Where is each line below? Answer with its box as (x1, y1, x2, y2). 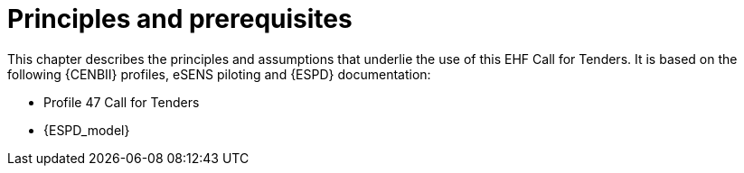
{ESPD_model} (43, 122, 130, 138)
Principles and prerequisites (7, 4, 353, 34)
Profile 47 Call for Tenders (43, 94, 200, 110)
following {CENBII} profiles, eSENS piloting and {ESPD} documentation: (7, 66, 431, 82)
